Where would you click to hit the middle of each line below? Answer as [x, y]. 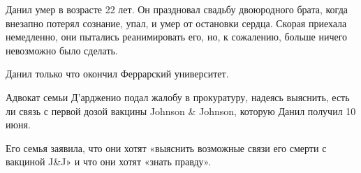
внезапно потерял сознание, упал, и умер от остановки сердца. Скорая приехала [176, 23]
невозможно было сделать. [62, 50]
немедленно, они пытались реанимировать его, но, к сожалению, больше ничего [177, 37]
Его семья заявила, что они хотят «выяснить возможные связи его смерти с [166, 148]
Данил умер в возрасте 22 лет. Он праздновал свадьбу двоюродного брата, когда [177, 9]
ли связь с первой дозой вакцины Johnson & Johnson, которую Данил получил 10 [181, 111]
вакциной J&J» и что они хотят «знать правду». [109, 161]
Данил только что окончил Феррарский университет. [117, 74]
